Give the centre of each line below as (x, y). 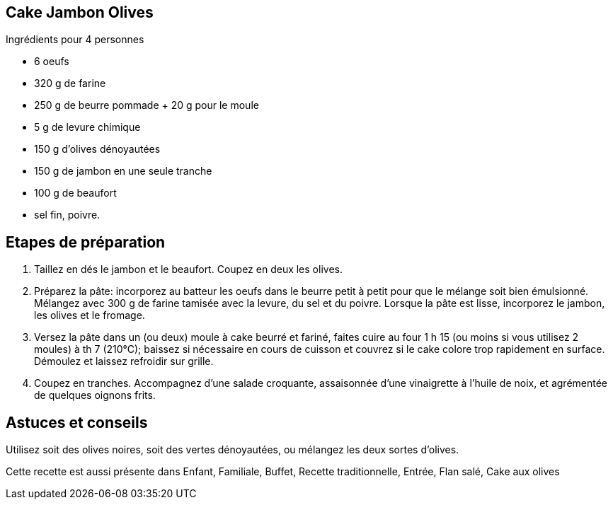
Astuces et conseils (77, 422)
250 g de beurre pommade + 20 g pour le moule (147, 105)
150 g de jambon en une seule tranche (123, 171)
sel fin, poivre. (67, 215)
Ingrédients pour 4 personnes (75, 40)
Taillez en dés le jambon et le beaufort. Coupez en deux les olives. (188, 269)
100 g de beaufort (75, 193)
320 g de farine (70, 83)
